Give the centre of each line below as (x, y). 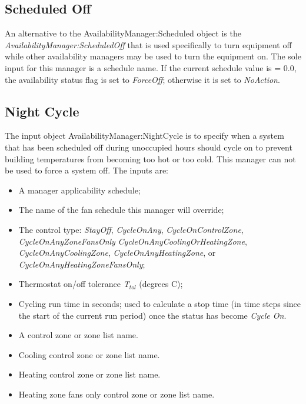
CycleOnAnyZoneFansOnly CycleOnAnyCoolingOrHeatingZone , (133, 241)
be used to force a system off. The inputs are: (87, 170)
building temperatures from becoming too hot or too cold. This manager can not (150, 158)
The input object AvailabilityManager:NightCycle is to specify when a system (144, 136)
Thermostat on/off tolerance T (74, 284)
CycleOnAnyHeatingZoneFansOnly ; (82, 264)
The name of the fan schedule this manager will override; (121, 210)
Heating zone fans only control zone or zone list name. (117, 394)
